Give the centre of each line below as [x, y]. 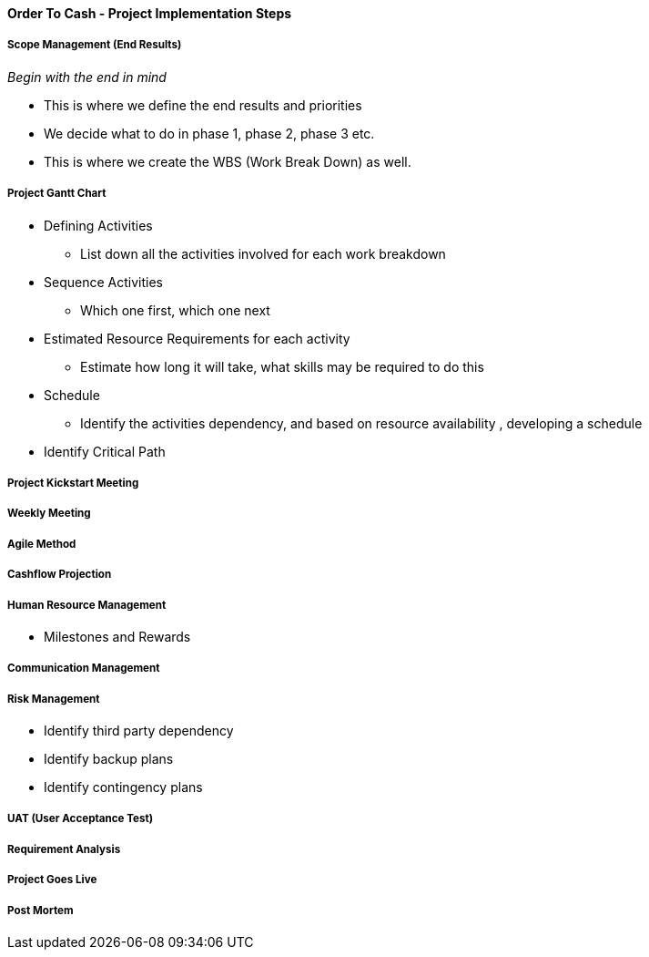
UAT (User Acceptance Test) [81, 819]
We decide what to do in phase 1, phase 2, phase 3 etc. [209, 133]
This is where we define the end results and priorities [203, 105]
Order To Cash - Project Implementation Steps [150, 13]
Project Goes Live [52, 880]
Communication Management [84, 669]
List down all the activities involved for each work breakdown [263, 253]
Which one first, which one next [175, 310]
